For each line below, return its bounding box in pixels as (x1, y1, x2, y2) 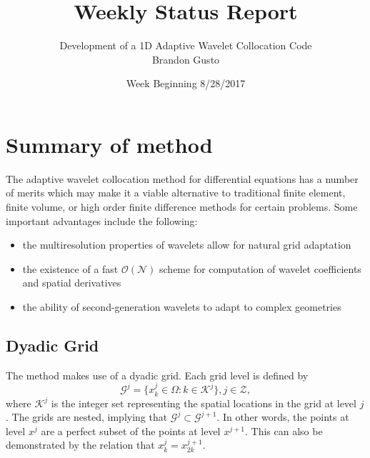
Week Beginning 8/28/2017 (126, 76, 246, 91)
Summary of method (6, 129, 213, 159)
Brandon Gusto (151, 51, 220, 66)
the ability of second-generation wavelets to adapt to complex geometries (22, 299, 341, 314)
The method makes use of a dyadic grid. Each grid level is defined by (6, 367, 309, 382)
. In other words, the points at (216, 409, 349, 424)
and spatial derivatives (22, 275, 121, 290)
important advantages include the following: (6, 213, 198, 228)
